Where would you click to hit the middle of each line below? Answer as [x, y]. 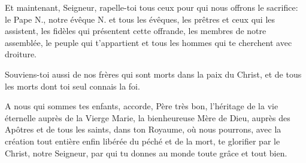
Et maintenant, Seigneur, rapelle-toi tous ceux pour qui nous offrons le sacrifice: [152, 7]
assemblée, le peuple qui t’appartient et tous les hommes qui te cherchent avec [149, 42]
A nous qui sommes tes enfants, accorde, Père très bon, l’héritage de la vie [142, 106]
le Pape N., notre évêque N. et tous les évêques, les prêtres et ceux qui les [140, 19]
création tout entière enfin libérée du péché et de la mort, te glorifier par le [143, 141]
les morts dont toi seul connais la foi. [72, 86]
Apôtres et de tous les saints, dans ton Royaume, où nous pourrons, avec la [143, 129]
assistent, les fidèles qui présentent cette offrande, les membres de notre [136, 31]
